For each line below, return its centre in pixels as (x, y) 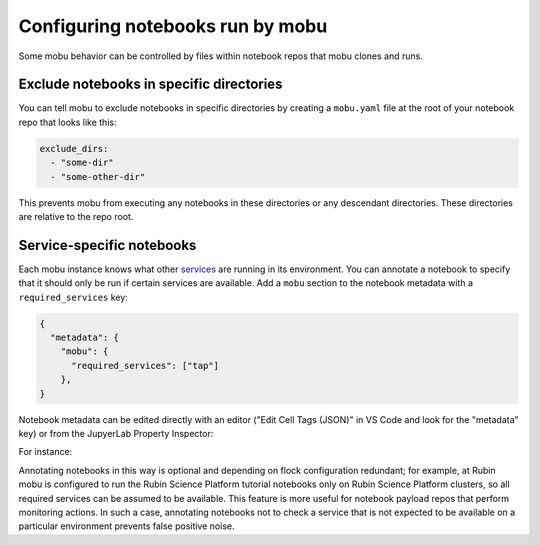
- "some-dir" (82, 163)
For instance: (45, 452)
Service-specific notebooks (107, 245)
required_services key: (73, 297)
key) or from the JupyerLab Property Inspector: (116, 433)
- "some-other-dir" (98, 176)
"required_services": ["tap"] (145, 365)
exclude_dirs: (74, 148)
